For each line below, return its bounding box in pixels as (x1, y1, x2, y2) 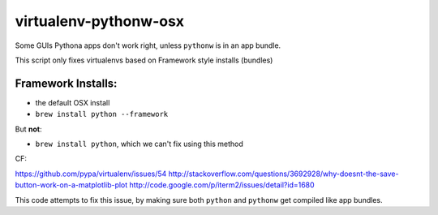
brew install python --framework (35, 110, 169, 119)
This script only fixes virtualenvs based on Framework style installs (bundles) (15, 55, 273, 65)
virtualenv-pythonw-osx (15, 12, 185, 30)
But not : (15, 124, 42, 134)
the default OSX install (35, 97, 110, 107)
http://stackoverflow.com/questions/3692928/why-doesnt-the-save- (168, 169, 399, 178)
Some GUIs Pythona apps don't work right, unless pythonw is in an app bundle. (15, 41, 281, 50)
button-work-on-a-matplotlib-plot (15, 180, 128, 190)
